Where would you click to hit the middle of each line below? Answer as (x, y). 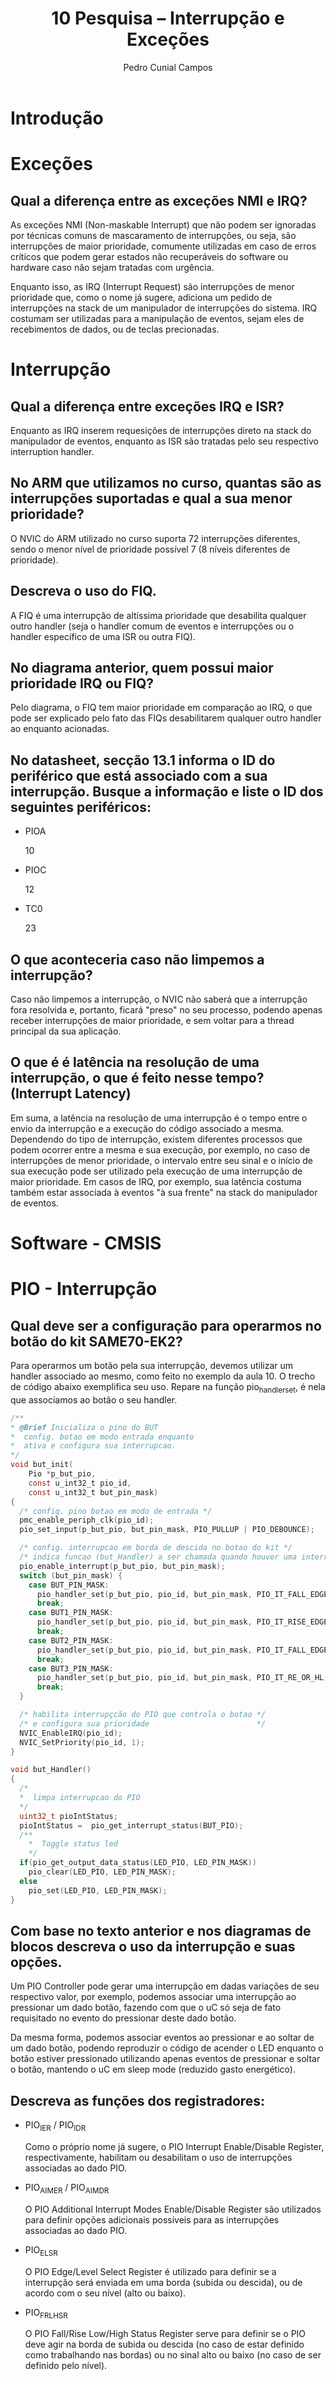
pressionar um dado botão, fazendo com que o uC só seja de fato (146, 2008)
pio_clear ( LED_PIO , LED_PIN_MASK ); (102, 1872)
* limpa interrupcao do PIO (80, 1798)
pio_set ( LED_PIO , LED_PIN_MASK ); (98, 1890)
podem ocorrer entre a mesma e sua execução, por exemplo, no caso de (160, 1149)
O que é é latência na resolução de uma (135, 1062)
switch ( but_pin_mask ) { (71, 1575)
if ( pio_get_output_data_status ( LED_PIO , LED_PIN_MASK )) (138, 1863)
